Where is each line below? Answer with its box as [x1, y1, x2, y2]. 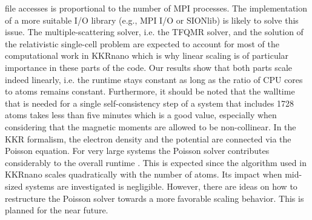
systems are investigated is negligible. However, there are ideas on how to [25, 179, 297, 192]
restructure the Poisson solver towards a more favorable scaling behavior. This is [5, 192, 304, 204]
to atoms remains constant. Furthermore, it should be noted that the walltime [5, 85, 295, 98]
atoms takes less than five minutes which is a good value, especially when [5, 108, 277, 121]
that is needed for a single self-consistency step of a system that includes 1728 [5, 96, 294, 109]
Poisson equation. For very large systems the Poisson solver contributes [5, 144, 270, 157]
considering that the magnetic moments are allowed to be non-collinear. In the [5, 120, 296, 133]
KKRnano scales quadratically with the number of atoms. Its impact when [5, 168, 282, 181]
